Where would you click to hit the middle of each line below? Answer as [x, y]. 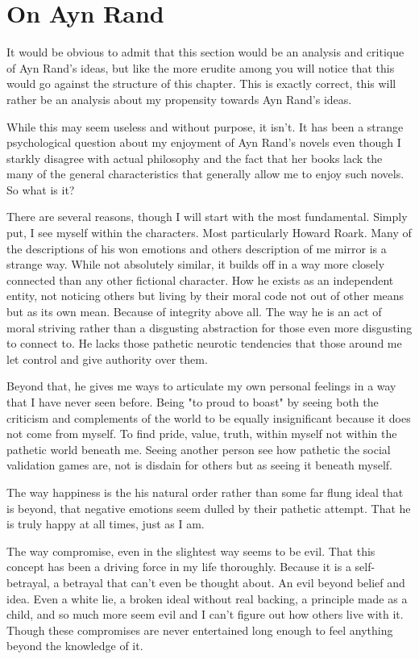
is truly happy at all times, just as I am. [106, 524]
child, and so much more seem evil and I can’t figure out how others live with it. [205, 614]
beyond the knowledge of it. [75, 646]
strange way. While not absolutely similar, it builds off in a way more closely [196, 264]
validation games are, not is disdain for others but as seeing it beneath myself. [199, 465]
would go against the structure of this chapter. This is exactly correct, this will [201, 83]
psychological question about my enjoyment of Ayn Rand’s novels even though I [204, 142]
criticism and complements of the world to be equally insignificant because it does [209, 417]
